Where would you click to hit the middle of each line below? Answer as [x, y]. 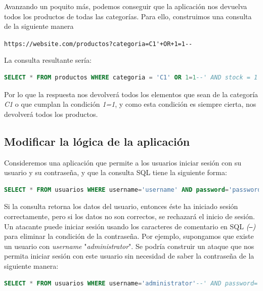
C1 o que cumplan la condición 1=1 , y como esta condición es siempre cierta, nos [130, 104]
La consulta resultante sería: [48, 60]
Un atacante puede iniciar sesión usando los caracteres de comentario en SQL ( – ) [130, 226]
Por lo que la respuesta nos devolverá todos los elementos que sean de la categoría [131, 94]
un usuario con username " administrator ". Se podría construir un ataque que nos [129, 246]
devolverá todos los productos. [51, 114]
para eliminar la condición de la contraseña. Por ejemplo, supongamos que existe [129, 236]
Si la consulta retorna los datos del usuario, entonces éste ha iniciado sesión [121, 206]
